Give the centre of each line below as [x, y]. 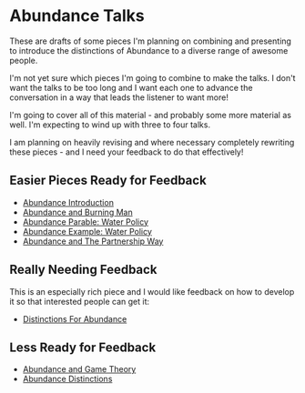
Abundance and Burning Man [78, 212]
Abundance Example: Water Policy [87, 231]
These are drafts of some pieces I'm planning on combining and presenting [150, 41]
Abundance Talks [77, 16]
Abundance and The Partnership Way [93, 241]
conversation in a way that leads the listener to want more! [119, 97]
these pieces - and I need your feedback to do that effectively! [127, 152]
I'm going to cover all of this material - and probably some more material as [150, 115]
